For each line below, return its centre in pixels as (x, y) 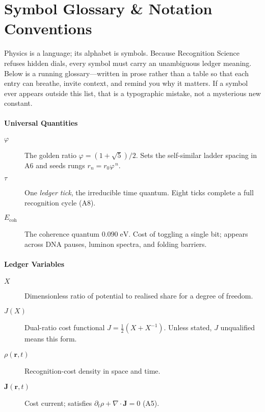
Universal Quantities (41, 123)
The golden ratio (50, 155)
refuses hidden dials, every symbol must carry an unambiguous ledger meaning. (128, 63)
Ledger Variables (34, 264)
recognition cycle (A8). (60, 202)
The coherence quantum (62, 233)
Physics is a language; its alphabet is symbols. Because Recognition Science (122, 53)
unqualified (237, 327)
